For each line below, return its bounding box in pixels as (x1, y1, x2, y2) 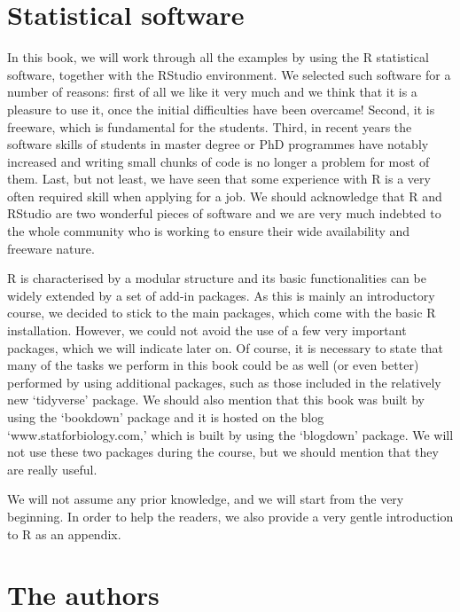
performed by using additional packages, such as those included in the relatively (7, 373, 441, 391)
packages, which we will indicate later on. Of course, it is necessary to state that (7, 338, 444, 357)
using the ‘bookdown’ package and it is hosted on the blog (7, 408, 324, 426)
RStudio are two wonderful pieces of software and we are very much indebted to (7, 204, 441, 223)
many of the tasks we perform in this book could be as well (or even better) (7, 356, 419, 374)
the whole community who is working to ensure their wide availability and (7, 222, 410, 240)
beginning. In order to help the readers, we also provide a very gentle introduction (7, 506, 454, 525)
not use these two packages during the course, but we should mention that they (7, 443, 439, 461)
